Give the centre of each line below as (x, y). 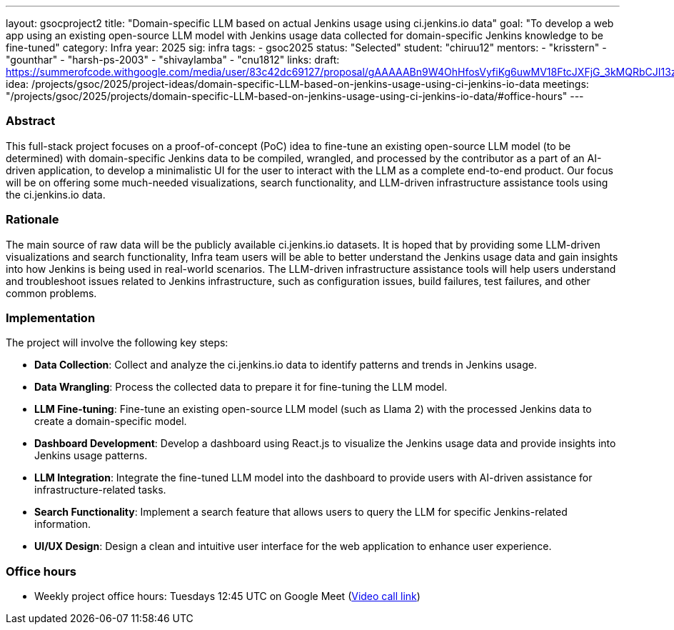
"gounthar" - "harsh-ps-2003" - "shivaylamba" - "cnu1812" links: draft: (173, 60)
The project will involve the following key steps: (117, 343)
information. (63, 524)
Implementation (51, 317)
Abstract (31, 121)
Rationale (32, 220)
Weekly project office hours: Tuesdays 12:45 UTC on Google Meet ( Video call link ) (227, 596)
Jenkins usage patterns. (91, 456)
